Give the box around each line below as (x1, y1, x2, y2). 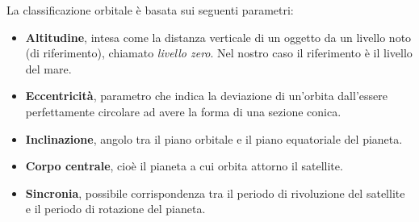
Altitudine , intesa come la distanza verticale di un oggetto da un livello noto (25, 28, 412, 45)
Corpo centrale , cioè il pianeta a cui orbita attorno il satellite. (25, 157, 343, 174)
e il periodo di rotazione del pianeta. (25, 200, 206, 217)
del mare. (25, 60, 72, 77)
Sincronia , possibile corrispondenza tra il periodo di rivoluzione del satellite (25, 184, 405, 201)
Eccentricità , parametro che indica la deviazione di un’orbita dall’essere (25, 87, 388, 104)
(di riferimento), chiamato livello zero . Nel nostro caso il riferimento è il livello (25, 44, 413, 61)
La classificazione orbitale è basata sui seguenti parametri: (6, 2, 294, 18)
